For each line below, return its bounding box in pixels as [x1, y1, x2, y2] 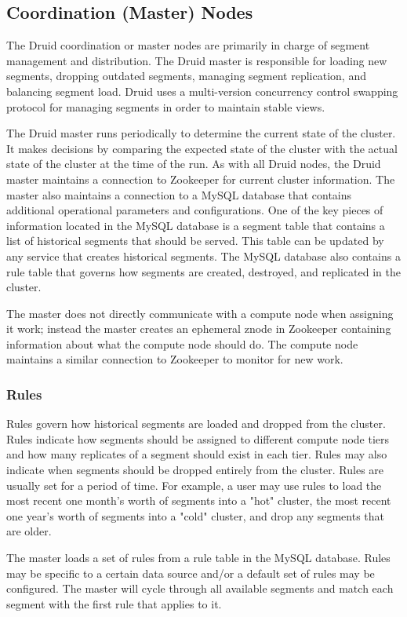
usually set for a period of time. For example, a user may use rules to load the [6, 476, 382, 493]
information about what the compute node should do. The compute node [6, 335, 358, 352]
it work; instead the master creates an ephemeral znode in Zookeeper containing [6, 320, 391, 337]
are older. [6, 523, 52, 539]
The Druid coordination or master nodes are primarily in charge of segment [6, 37, 370, 53]
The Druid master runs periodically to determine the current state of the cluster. [6, 125, 396, 141]
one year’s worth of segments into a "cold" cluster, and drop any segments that [6, 507, 384, 524]
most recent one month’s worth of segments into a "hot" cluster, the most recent [6, 492, 391, 509]
